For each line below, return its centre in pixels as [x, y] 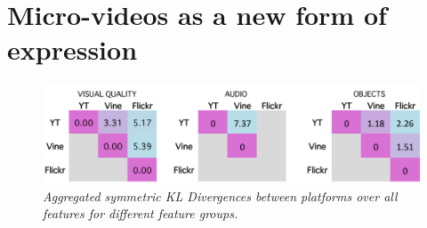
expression [73, 49]
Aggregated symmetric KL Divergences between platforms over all [220, 195]
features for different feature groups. [141, 213]
